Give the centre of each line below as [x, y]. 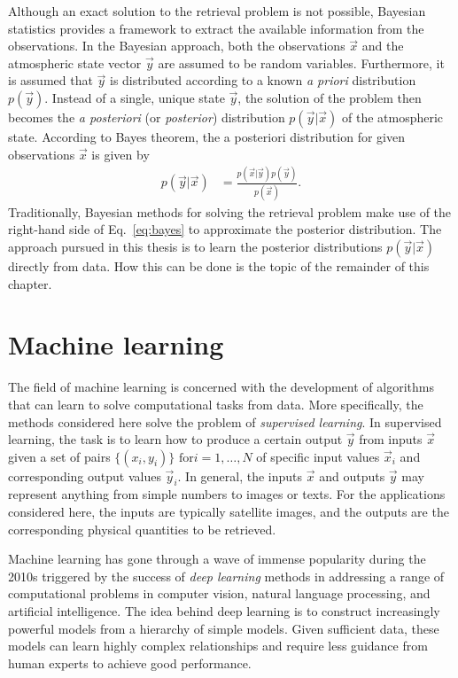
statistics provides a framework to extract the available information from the [216, 28]
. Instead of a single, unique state [135, 97]
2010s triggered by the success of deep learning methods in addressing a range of [226, 576]
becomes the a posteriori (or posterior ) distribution [147, 117]
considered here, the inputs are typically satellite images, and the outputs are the [229, 512]
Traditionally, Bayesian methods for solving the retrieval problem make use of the [230, 211]
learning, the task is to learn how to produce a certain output [175, 439]
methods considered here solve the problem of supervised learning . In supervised [225, 421]
